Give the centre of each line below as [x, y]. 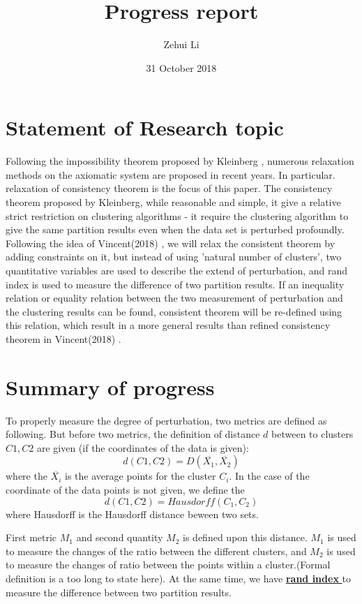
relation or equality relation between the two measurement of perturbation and [174, 298]
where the [27, 476]
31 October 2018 [181, 67]
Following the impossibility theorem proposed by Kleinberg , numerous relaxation [180, 161]
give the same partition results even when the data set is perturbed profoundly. [175, 229]
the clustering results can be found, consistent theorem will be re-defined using [174, 311]
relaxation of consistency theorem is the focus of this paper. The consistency [169, 188]
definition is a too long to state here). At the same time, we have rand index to [179, 579]
